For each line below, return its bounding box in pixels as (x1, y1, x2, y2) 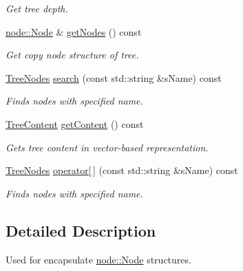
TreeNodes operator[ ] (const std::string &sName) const (6, 163, 238, 177)
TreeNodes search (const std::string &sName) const (6, 70, 222, 85)
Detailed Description (6, 219, 156, 241)
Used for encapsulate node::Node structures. (6, 252, 191, 266)
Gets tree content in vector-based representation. (6, 140, 209, 154)
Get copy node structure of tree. (6, 47, 139, 62)
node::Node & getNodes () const (6, 24, 142, 39)
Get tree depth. (6, 1, 68, 15)
